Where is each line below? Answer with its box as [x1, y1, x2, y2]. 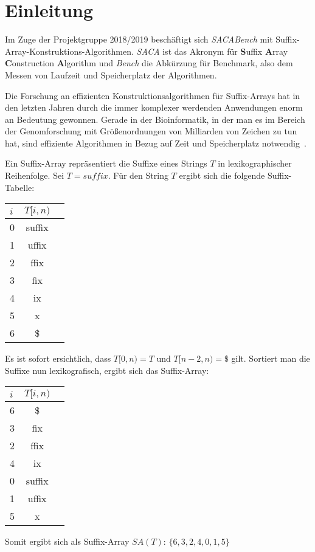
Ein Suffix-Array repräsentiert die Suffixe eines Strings [5, 157, 207, 170]
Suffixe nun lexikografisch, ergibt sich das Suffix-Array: [5, 364, 209, 376]
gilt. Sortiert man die [231, 352, 310, 365]
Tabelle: [5, 181, 35, 193]
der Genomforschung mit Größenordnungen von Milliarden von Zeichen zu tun [5, 125, 297, 137]
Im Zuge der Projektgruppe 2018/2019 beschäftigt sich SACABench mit [5, 33, 273, 46]
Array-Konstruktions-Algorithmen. [5, 44, 134, 57]
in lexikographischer [218, 157, 292, 170]
